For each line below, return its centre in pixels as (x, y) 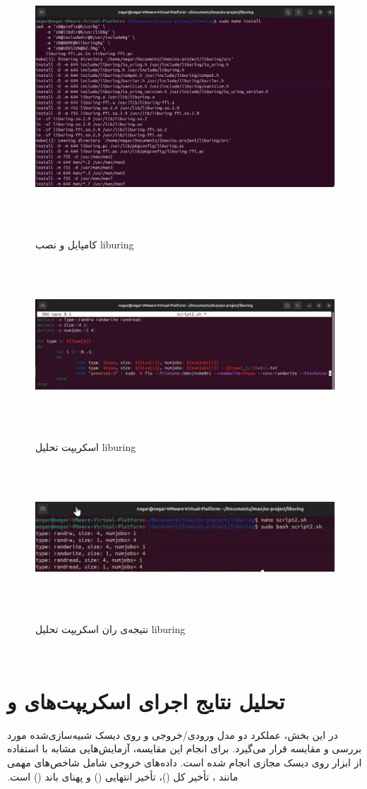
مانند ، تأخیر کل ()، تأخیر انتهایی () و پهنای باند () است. (123, 776)
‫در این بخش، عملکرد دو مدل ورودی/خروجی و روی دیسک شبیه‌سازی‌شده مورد (173, 734)
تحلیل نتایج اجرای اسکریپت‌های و (146, 700)
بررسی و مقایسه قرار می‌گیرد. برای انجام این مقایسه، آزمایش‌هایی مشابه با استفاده (185, 748)
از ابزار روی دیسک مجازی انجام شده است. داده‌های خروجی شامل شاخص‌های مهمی (185, 762)
